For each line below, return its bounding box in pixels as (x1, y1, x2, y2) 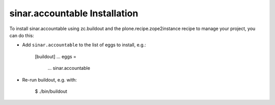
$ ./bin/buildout (35, 88, 67, 94)
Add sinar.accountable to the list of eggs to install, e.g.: (22, 42, 146, 48)
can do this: (9, 32, 34, 38)
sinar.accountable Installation (9, 8, 139, 19)
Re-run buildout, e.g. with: (22, 76, 77, 83)
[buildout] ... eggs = (35, 54, 76, 60)
